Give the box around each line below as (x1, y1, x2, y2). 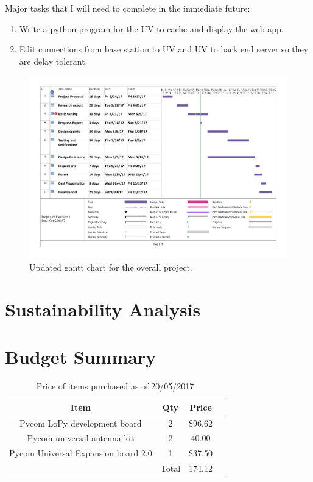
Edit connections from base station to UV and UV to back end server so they (19, 43, 309, 55)
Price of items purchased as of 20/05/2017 (36, 380, 194, 392)
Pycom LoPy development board (19, 416, 142, 429)
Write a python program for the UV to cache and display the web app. (19, 22, 284, 35)
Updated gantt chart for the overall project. (29, 261, 192, 274)
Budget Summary (5, 344, 156, 369)
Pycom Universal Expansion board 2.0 (9, 447, 152, 459)
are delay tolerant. (19, 54, 88, 67)
